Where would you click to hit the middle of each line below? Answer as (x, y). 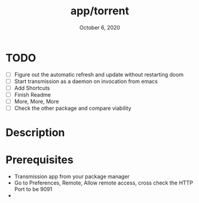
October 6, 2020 (100, 27)
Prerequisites (40, 160)
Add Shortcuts (32, 88)
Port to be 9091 (33, 189)
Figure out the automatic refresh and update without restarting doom (99, 74)
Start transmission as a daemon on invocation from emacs (86, 81)
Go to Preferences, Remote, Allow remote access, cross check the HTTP (104, 183)
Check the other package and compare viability (73, 108)
